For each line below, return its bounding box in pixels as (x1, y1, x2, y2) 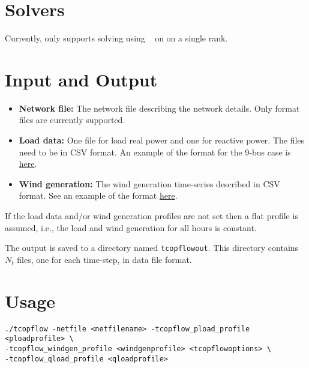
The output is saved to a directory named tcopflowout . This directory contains (5, 241, 299, 254)
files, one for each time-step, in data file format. (17, 253, 192, 265)
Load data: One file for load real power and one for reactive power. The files (19, 134, 305, 146)
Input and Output (5, 67, 158, 91)
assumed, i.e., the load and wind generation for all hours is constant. (5, 221, 257, 234)
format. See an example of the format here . (19, 189, 178, 202)
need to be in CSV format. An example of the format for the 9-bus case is (19, 145, 291, 158)
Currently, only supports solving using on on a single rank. (5, 32, 228, 44)
